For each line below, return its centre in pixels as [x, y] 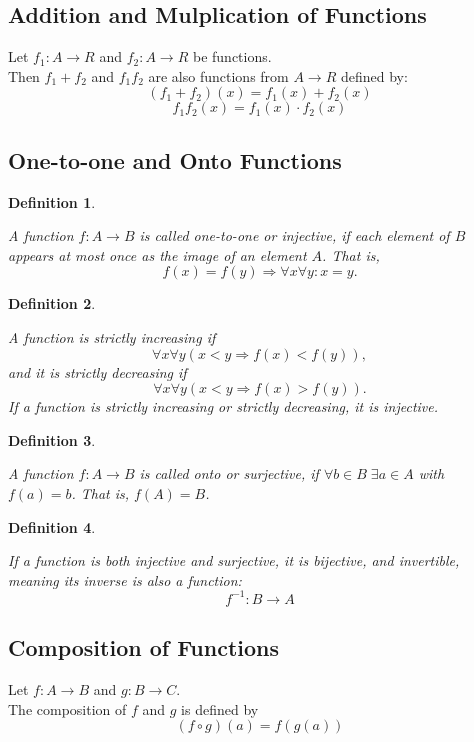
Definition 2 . [52, 303]
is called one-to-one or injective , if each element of [294, 235]
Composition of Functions [144, 647]
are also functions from [218, 75]
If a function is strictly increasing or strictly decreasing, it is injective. [223, 406]
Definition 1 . [52, 201]
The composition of [67, 708]
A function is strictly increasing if [112, 336]
